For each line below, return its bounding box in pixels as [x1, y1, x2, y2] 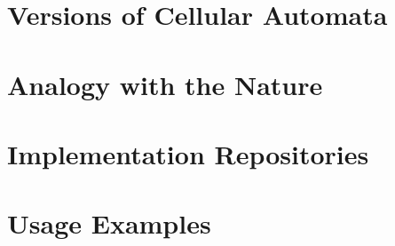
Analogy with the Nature [7, 66, 323, 102]
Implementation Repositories [7, 135, 369, 171]
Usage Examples [7, 205, 211, 242]
